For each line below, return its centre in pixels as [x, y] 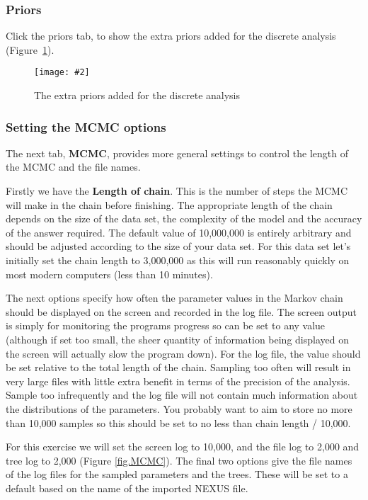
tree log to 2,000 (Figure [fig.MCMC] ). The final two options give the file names [179, 460]
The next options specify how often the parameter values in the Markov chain [174, 298]
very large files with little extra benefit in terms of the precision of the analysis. [178, 381]
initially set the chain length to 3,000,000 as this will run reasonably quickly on [178, 260]
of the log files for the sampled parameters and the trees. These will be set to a [177, 474]
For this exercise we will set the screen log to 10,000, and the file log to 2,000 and [183, 447]
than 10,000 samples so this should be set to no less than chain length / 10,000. [178, 422]
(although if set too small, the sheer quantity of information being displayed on [177, 339]
